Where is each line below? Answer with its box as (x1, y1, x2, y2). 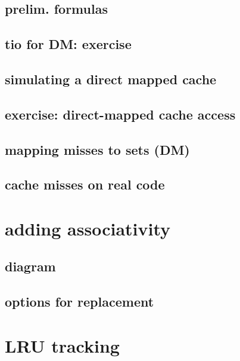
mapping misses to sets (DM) (5, 140, 190, 158)
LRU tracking (5, 333, 120, 357)
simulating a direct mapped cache (5, 69, 217, 88)
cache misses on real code (5, 175, 165, 194)
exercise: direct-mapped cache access (5, 105, 236, 123)
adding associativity (5, 216, 171, 240)
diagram (5, 257, 56, 276)
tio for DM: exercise (5, 35, 132, 53)
